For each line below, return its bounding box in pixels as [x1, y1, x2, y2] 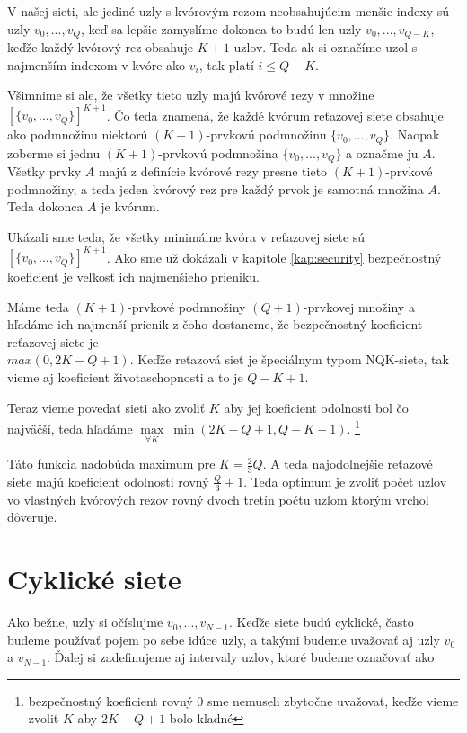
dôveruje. [7, 507, 57, 526]
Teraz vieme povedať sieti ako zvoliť [7, 398, 206, 416]
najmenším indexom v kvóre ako [7, 55, 186, 74]
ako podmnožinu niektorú [7, 125, 148, 144]
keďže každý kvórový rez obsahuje [7, 38, 194, 57]
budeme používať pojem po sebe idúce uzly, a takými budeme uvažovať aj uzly [7, 630, 440, 648]
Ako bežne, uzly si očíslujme [7, 612, 163, 631]
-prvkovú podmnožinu [206, 125, 327, 144]
